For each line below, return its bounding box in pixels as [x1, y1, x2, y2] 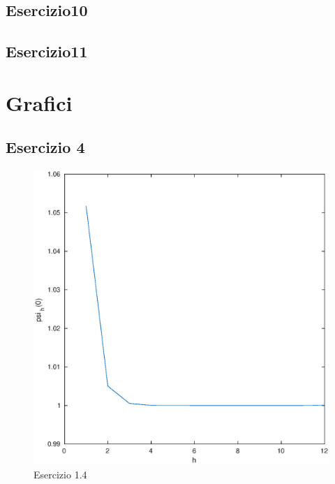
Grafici [6, 88, 73, 117]
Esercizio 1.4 [33, 467, 87, 482]
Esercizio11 [6, 41, 88, 62]
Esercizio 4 [6, 136, 85, 158]
